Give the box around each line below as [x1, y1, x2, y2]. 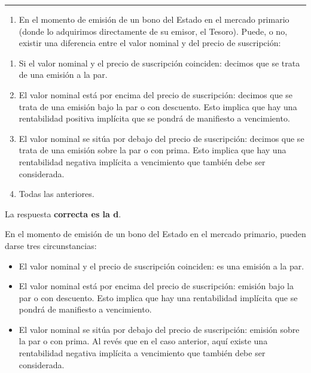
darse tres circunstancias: [5, 239, 97, 251]
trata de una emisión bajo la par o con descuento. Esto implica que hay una [19, 100, 297, 113]
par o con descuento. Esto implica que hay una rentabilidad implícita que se [19, 291, 298, 304]
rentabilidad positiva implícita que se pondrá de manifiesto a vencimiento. [19, 112, 290, 125]
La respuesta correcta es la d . [5, 207, 121, 220]
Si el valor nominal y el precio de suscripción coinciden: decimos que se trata [19, 56, 300, 69]
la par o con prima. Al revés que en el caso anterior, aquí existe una [19, 335, 268, 347]
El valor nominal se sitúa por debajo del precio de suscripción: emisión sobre [19, 323, 300, 335]
